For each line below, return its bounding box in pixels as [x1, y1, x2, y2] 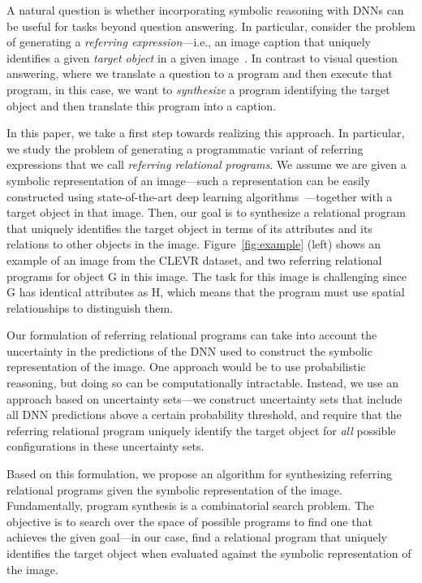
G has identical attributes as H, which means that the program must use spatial [6, 283, 405, 300]
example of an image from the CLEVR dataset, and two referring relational [6, 251, 382, 268]
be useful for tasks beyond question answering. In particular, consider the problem [6, 17, 416, 34]
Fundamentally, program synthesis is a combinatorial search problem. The [6, 497, 375, 514]
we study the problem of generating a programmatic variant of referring [6, 140, 364, 157]
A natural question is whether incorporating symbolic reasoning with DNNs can [6, 2, 404, 18]
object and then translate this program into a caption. [6, 97, 277, 114]
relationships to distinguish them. [6, 299, 173, 316]
